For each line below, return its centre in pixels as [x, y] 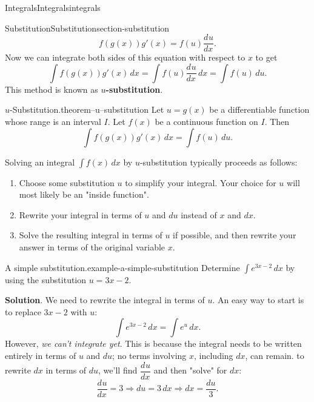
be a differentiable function [259, 109]
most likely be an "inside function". [84, 194]
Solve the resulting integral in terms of [91, 235]
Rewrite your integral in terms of [80, 214]
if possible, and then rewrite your [235, 235]
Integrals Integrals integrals [53, 7]
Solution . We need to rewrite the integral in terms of [105, 300]
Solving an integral [40, 162]
